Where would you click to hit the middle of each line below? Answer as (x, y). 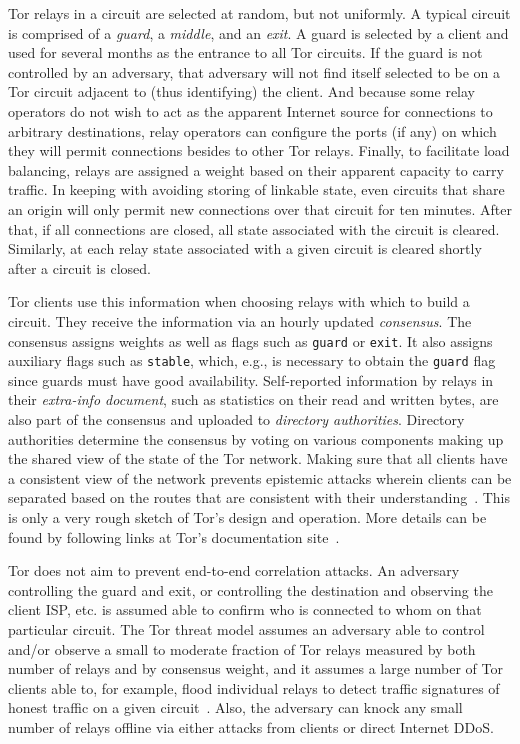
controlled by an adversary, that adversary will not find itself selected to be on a (254, 71)
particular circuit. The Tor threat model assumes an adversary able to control (246, 628)
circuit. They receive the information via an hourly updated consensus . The (240, 320)
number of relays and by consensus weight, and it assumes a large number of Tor (255, 668)
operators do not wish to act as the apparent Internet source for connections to (250, 110)
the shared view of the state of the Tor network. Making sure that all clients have (258, 458)
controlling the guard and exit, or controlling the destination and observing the (250, 589)
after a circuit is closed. (79, 267)
